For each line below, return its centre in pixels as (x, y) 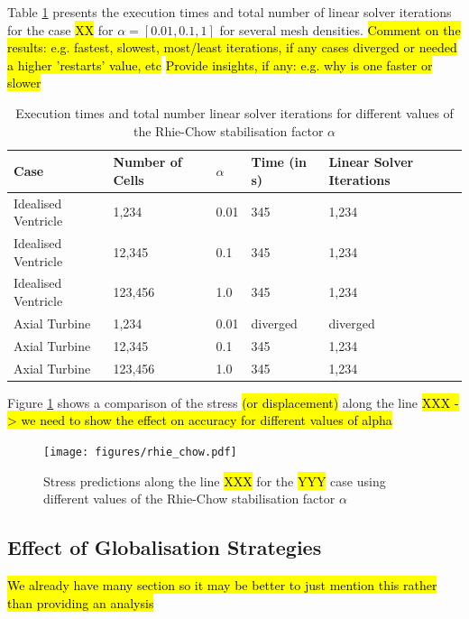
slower (24, 83)
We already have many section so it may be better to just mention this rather (222, 584)
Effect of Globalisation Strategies (165, 547)
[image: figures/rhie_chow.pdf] (140, 452)
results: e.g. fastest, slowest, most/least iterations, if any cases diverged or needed (232, 47)
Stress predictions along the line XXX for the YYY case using (215, 480)
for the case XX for (60, 29)
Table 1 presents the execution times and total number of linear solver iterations (230, 12)
